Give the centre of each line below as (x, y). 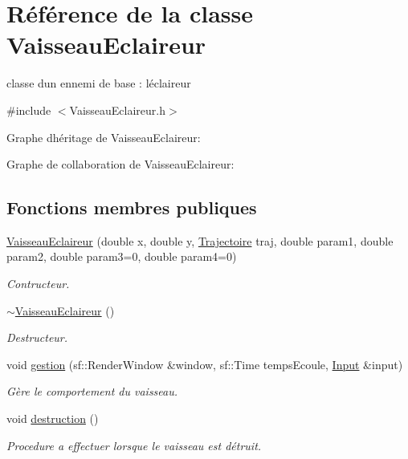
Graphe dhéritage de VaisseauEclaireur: (104, 137)
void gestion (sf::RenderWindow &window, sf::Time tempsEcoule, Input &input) (205, 364)
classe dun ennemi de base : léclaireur (99, 83)
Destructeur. (37, 337)
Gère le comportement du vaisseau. (92, 391)
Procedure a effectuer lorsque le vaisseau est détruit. (134, 445)
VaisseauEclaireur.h (118, 110)
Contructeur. (38, 284)
